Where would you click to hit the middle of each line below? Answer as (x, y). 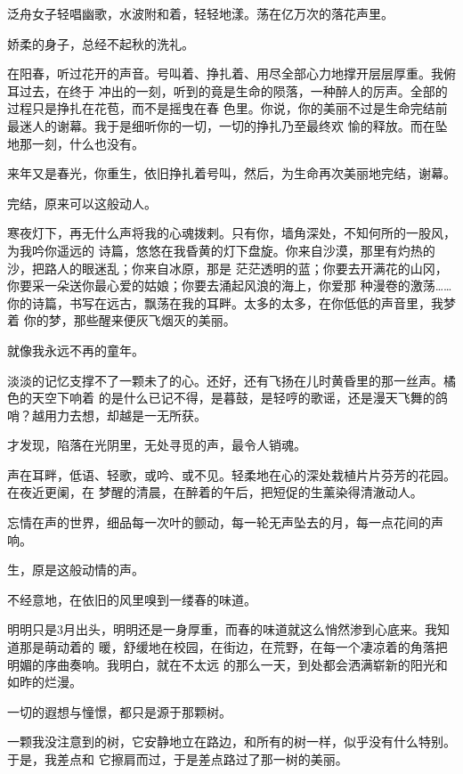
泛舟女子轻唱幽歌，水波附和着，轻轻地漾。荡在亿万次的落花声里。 (200, 13)
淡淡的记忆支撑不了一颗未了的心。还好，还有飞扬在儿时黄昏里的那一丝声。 (225, 380)
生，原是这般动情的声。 (76, 570)
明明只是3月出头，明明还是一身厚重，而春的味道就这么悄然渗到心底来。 (216, 629)
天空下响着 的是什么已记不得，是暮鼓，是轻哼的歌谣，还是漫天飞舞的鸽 (240, 398)
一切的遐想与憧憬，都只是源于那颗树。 (119, 711)
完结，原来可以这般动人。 (82, 203)
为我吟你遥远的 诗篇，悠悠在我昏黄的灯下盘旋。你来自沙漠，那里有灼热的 (221, 250)
